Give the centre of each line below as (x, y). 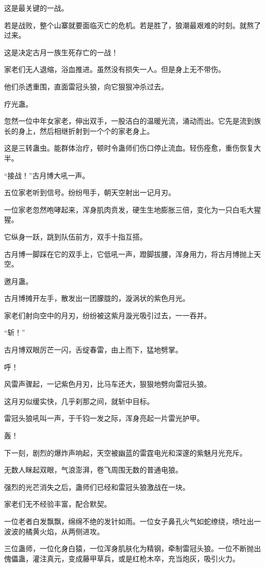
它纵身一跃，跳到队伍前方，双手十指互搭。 (75, 236)
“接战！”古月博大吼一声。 (47, 175)
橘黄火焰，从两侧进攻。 (64, 531)
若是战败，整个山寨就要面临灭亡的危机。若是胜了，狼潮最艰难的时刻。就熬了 (132, 25)
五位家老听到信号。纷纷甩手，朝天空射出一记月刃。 (90, 192)
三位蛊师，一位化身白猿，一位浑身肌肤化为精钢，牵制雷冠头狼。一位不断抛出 (132, 548)
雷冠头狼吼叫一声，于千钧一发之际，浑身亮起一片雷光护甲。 (104, 418)
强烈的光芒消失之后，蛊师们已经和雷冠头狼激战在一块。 (97, 487)
